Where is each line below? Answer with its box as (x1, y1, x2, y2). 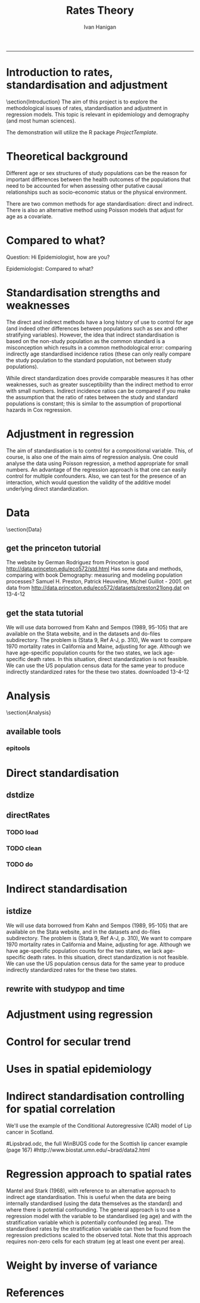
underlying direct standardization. (6, 485, 89, 492)
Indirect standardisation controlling (6, 1090, 185, 1103)
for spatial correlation (6, 1102, 115, 1116)
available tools (6, 726, 61, 736)
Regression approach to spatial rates (6, 1167, 192, 1181)
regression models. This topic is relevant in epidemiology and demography (6, 111, 189, 118)
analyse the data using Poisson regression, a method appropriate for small (6, 460, 189, 467)
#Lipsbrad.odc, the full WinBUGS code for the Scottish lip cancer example (6, 1140, 188, 1148)
